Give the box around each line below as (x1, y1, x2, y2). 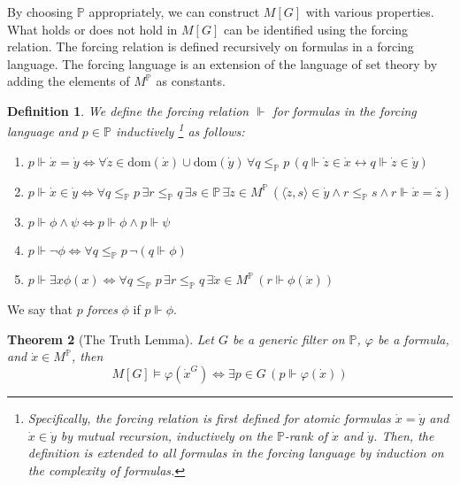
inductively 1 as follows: (115, 119, 245, 141)
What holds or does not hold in (7, 19, 178, 38)
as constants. (156, 72, 226, 90)
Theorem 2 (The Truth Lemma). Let (7, 329, 214, 348)
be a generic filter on (232, 329, 345, 348)
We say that (7, 300, 73, 319)
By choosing (7, 3, 73, 20)
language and (7, 122, 78, 141)
